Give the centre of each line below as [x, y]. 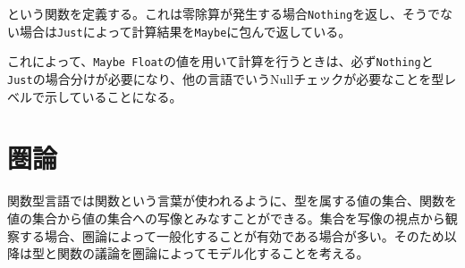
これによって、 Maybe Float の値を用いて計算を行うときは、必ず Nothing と [220, 61]
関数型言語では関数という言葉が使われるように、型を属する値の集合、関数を [232, 201]
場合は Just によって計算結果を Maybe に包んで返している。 [185, 31]
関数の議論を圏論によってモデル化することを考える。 [213, 253]
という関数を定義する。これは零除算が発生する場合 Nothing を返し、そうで [224, 13]
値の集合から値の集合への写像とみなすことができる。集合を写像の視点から [226, 218]
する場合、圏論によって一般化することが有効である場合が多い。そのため [232, 235]
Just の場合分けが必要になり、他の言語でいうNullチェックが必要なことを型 [226, 78]
